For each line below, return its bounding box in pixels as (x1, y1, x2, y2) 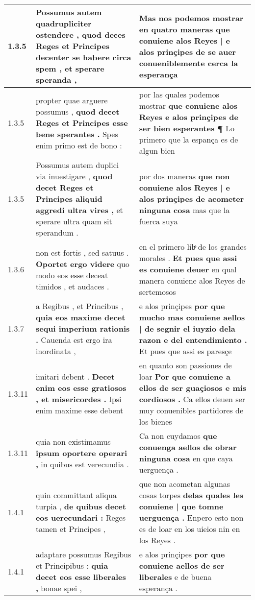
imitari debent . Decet (35, 371, 115, 382)
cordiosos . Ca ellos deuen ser (139, 393, 245, 405)
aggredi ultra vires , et (35, 204, 123, 216)
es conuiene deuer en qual (139, 264, 237, 275)
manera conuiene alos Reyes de (139, 275, 245, 286)
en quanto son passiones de (139, 360, 232, 371)
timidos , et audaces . (35, 280, 109, 292)
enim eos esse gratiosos (35, 382, 127, 393)
